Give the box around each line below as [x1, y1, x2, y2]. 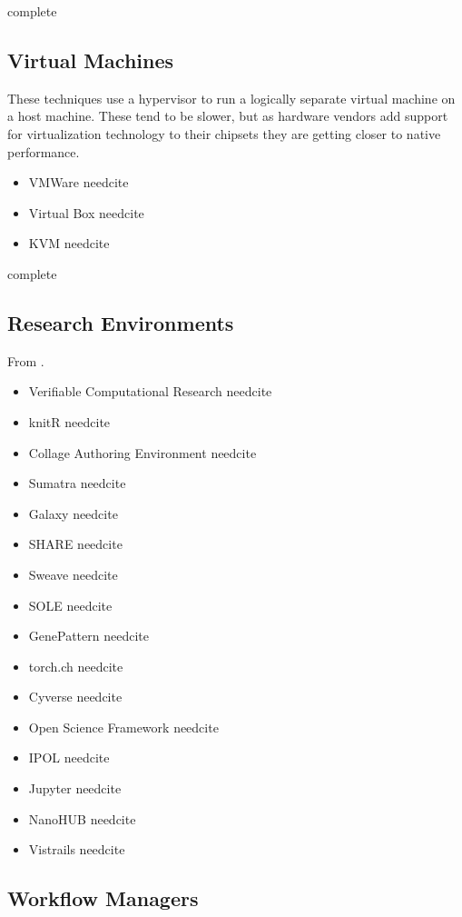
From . [7, 351, 44, 370]
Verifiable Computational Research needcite [28, 382, 272, 401]
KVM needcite [28, 234, 110, 253]
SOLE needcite [28, 595, 113, 614]
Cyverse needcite [28, 687, 123, 706]
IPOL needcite [28, 748, 110, 767]
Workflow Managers [7, 884, 199, 912]
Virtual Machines [7, 45, 174, 74]
